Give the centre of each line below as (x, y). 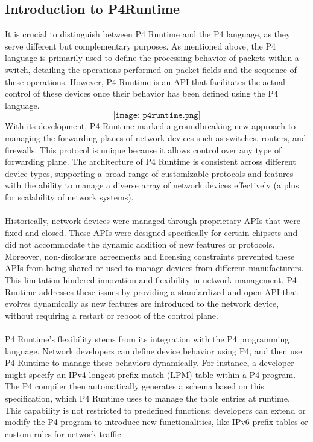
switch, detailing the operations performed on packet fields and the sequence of (151, 69)
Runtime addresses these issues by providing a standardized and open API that (152, 291)
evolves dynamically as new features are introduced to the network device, (142, 303)
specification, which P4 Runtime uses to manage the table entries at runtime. (147, 398)
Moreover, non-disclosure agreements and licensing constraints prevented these (150, 256)
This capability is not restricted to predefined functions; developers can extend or (155, 410)
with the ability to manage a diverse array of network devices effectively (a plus (152, 185)
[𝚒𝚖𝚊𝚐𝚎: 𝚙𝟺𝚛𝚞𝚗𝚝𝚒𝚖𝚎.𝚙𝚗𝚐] (157, 116)
